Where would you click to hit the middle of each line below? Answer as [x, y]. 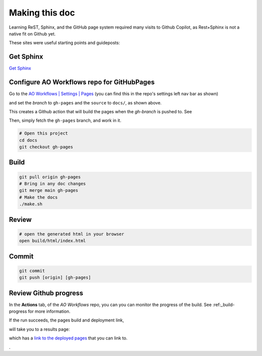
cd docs [28, 140]
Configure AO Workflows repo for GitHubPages [82, 82]
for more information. [49, 311]
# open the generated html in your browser [72, 234]
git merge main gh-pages [49, 190]
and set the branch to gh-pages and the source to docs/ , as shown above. [85, 102]
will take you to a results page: [39, 329]
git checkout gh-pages [46, 147]
